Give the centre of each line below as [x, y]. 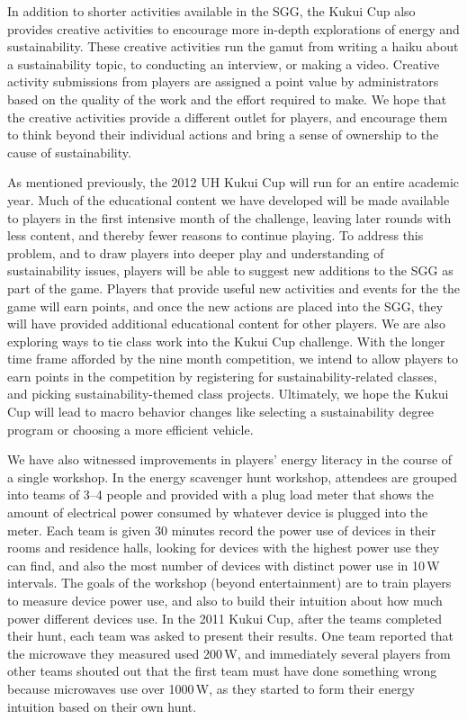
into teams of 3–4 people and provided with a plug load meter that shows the [220, 494]
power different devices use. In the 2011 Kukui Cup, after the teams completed [225, 618]
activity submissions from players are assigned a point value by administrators [223, 81]
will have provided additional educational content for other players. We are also [226, 324]
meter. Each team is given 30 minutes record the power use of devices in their [222, 530]
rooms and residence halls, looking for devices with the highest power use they [224, 548]
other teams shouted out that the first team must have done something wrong [222, 671]
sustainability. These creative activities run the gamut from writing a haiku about [233, 46]
